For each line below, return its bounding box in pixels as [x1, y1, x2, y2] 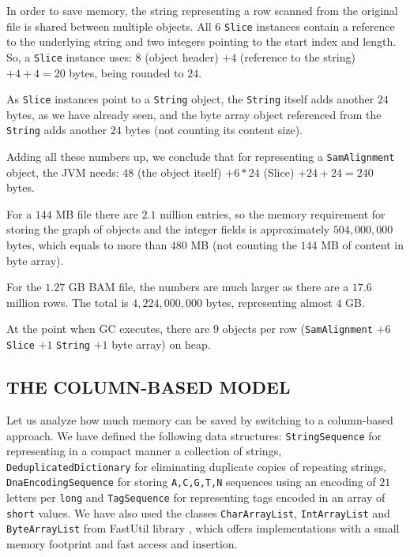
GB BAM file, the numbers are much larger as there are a [68, 278, 349, 295]
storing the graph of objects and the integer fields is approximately [6, 221, 330, 237]
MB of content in [321, 237, 404, 253]
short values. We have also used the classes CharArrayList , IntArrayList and [6, 504, 390, 521]
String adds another [6, 121, 107, 138]
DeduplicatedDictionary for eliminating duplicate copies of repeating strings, [6, 458, 387, 474]
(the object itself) [137, 163, 222, 180]
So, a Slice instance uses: [6, 48, 132, 65]
